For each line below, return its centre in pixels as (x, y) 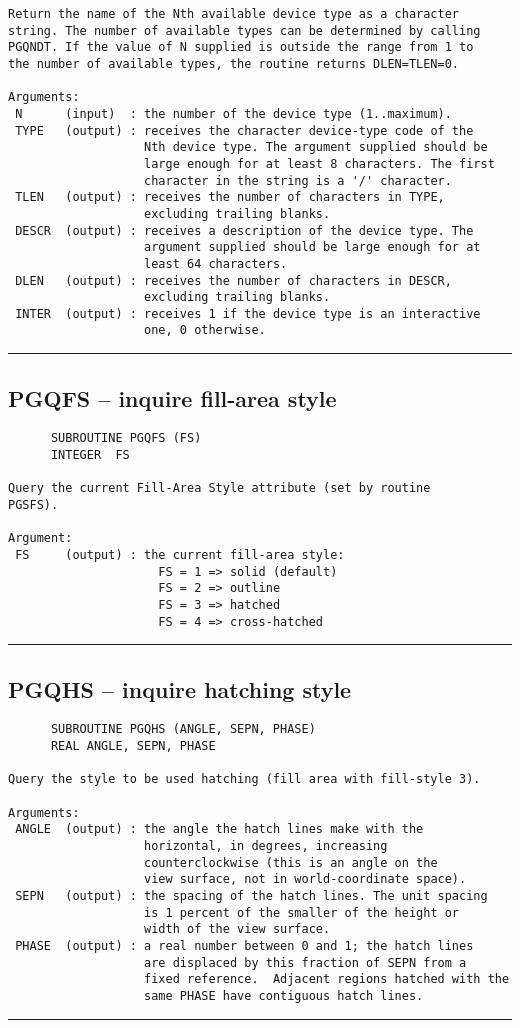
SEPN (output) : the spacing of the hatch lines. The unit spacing (251, 895)
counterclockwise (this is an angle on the (291, 862)
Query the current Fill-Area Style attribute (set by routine (219, 488)
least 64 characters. (216, 263)
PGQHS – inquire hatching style (180, 688)
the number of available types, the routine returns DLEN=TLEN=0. (234, 63)
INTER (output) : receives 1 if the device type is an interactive (248, 313)
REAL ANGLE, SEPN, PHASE (133, 746)
